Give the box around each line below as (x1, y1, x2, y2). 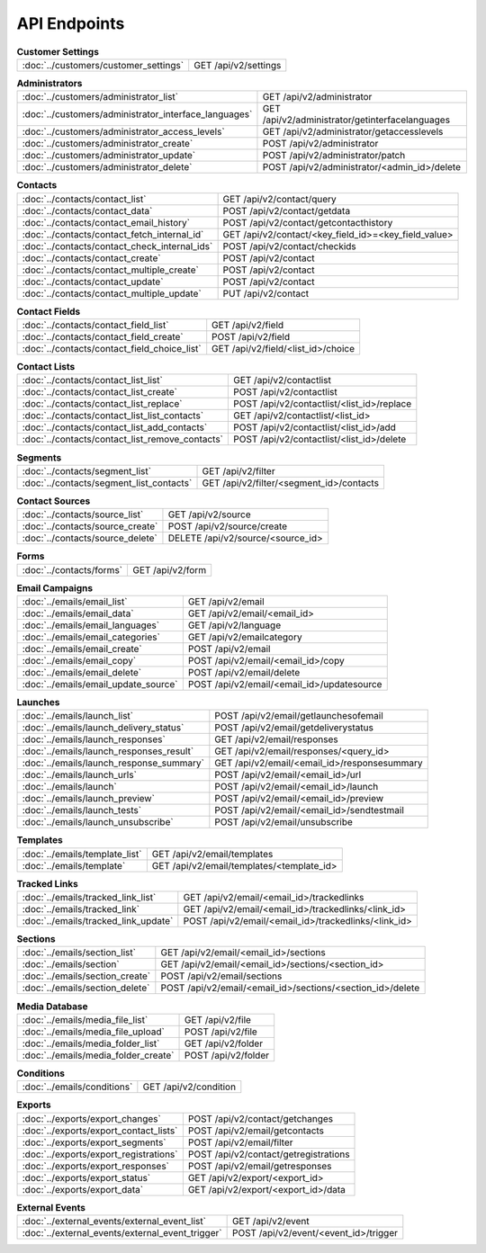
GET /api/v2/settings (193, 58, 282, 71)
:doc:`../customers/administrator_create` (22, 138, 193, 150)
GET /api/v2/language (187, 619, 282, 631)
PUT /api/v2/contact (222, 287, 310, 300)
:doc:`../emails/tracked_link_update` (22, 915, 174, 927)
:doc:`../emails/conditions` (22, 1080, 133, 1093)
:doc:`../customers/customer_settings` (22, 58, 184, 71)
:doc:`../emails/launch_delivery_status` (22, 721, 184, 734)
